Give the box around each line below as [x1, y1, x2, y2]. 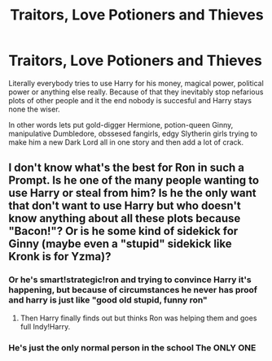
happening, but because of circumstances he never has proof [8, 285, 258, 296]
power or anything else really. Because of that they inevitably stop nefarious [8, 87, 264, 97]
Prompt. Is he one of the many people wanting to [8, 173, 259, 188]
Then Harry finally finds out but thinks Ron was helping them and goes [20, 313, 257, 323]
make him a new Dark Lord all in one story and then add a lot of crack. [8, 137, 244, 147]
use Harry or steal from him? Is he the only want [8, 186, 257, 200]
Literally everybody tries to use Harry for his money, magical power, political [8, 78, 265, 88]
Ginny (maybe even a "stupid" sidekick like [8, 237, 232, 251]
